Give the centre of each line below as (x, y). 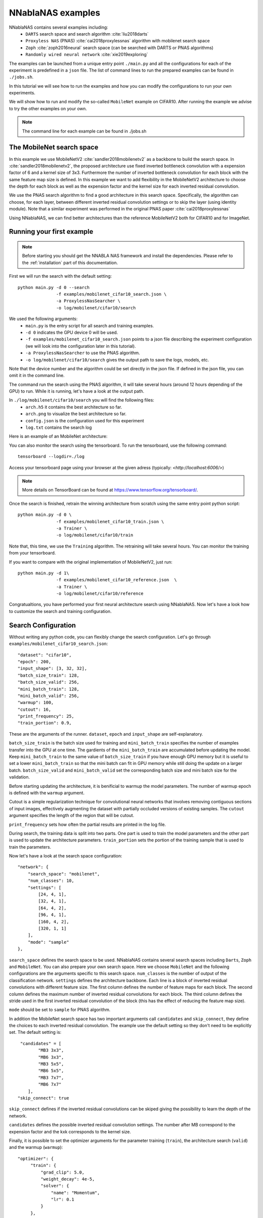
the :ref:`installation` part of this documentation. (70, 263)
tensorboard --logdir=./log (51, 457)
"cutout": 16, (34, 709)
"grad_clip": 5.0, (63, 1172)
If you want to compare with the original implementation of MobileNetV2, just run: (91, 562)
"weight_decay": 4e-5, (68, 1179)
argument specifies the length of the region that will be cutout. (72, 816)
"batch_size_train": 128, (49, 675)
